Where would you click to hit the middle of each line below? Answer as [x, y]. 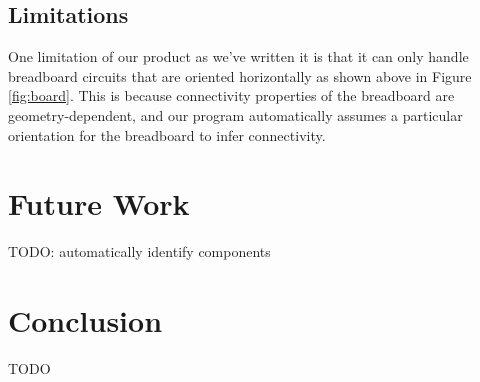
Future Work [99, 203]
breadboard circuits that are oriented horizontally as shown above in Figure [240, 75]
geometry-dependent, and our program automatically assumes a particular [235, 114]
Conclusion [85, 320]
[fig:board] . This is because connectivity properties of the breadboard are [231, 95]
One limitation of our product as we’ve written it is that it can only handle [238, 56]
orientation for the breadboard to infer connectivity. [167, 134]
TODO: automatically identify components [139, 251]
